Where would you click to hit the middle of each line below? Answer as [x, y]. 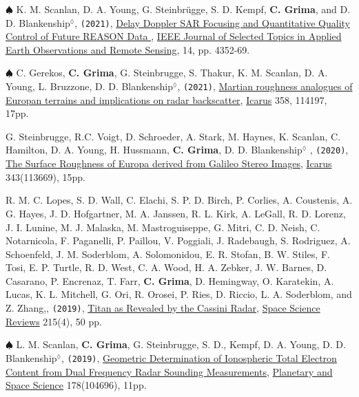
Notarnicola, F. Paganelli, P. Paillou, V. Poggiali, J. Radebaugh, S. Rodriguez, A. [178, 240]
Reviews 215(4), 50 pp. [54, 321]
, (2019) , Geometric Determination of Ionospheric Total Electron [199, 357]
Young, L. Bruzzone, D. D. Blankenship [89, 86]
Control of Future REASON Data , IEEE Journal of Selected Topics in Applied [174, 36]
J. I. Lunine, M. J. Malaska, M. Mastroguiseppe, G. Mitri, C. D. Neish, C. [163, 227]
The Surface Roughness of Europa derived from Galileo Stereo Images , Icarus [169, 163]
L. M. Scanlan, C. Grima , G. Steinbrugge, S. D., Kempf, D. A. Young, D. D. [181, 344]
